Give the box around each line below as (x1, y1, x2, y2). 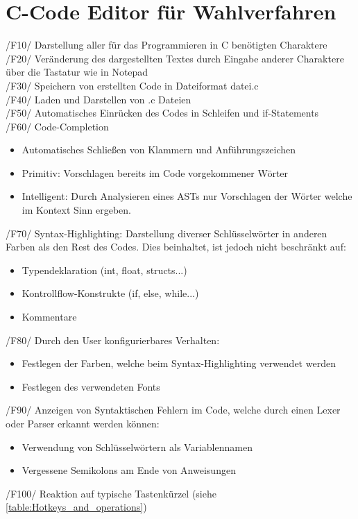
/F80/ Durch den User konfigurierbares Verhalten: (6, 332, 220, 347)
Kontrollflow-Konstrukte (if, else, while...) (22, 286, 199, 300)
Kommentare (22, 309, 77, 324)
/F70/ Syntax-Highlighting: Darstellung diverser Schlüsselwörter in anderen (6, 226, 327, 240)
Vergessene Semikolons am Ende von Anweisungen (22, 463, 236, 477)
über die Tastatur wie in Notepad (6, 65, 148, 79)
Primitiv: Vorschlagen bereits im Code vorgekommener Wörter (22, 165, 289, 180)
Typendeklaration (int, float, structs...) (22, 262, 187, 277)
